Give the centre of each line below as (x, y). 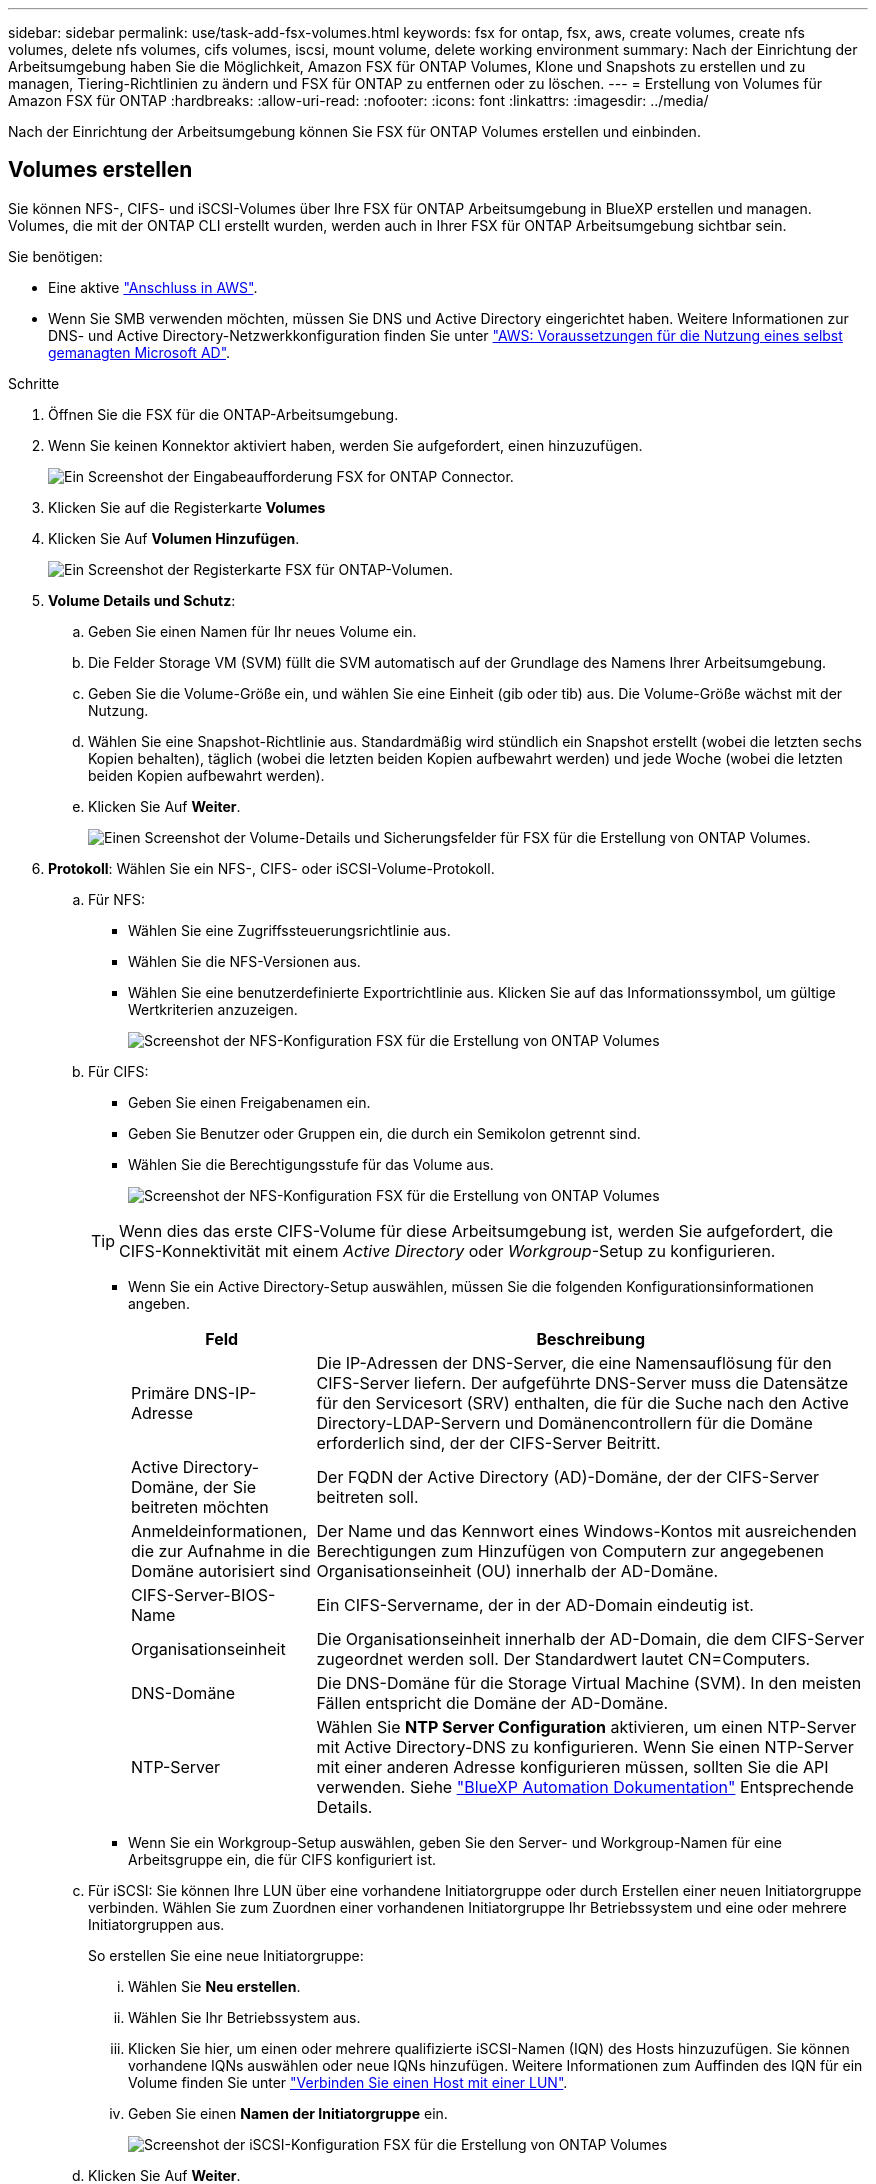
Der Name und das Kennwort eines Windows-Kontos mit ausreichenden (586, 1530)
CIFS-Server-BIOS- (203, 1594)
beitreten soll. (367, 1496)
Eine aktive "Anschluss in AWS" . (153, 287)
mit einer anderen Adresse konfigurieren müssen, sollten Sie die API (572, 1766)
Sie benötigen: (55, 256)
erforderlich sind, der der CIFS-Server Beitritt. (488, 1442)
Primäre (160, 1392)
